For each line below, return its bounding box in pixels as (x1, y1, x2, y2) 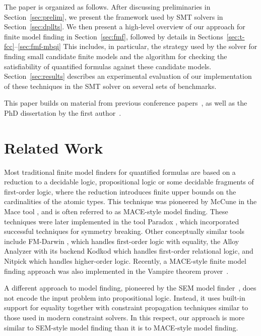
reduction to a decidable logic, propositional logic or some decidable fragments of (4, 176, 254, 187)
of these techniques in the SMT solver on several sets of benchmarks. (4, 80, 217, 91)
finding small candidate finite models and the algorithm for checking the (4, 51, 227, 61)
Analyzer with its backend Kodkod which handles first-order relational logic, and (4, 246, 253, 256)
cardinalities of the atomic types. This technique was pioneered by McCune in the (4, 196, 257, 207)
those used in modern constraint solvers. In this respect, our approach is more (4, 312, 245, 322)
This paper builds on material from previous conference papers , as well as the (4, 98, 247, 108)
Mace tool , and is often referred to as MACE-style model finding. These (4, 206, 228, 217)
